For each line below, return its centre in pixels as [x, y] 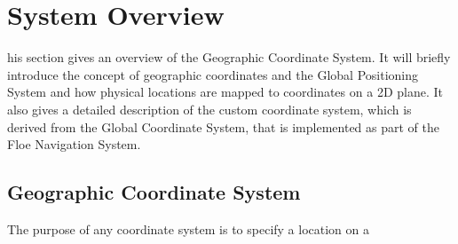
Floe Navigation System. [74, 144]
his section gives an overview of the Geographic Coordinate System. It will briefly [229, 57]
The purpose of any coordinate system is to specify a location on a [189, 228]
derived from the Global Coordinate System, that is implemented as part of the [223, 126]
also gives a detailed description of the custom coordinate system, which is [209, 109]
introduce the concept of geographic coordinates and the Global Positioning [213, 74]
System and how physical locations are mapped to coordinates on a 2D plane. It [225, 92]
